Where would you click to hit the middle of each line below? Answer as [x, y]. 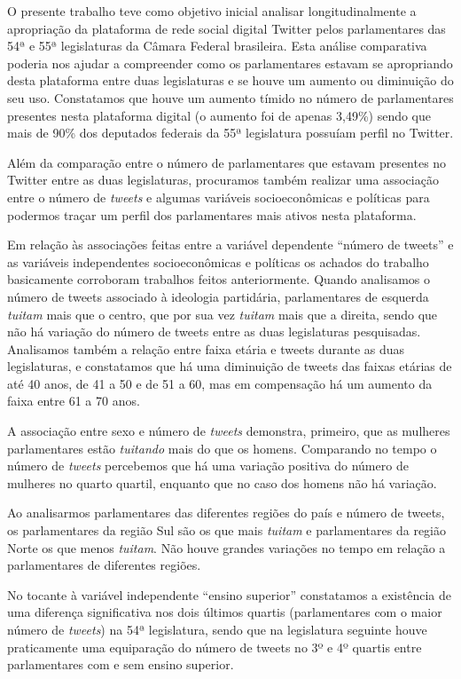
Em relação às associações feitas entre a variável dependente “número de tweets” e [230, 245]
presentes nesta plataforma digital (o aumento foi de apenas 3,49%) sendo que [219, 115]
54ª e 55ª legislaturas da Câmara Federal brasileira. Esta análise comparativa [217, 46]
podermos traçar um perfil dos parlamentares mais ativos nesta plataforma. [212, 214]
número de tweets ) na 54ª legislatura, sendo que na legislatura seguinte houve [217, 629]
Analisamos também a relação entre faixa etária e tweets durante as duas [206, 348]
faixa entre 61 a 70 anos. [74, 401]
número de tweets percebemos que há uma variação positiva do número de [208, 466]
